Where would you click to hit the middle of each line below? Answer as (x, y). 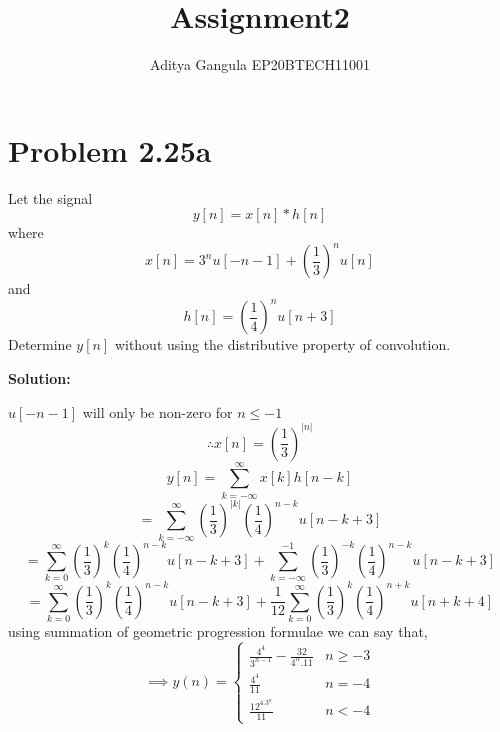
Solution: (39, 378)
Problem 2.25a (110, 149)
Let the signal (50, 197)
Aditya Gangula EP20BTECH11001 (260, 64)
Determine (40, 344)
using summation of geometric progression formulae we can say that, (218, 631)
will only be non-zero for (157, 411)
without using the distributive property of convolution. (282, 344)
